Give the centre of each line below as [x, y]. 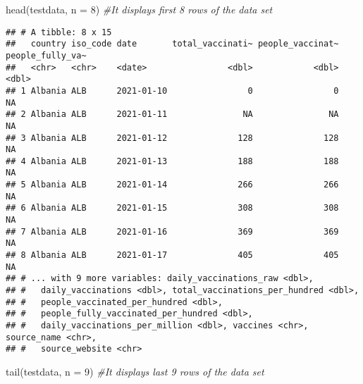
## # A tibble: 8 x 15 [59, 32]
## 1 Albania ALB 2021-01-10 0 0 [172, 91]
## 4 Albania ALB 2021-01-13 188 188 [172, 161]
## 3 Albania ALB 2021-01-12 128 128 [172, 138]
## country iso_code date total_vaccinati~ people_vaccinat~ [172, 44]
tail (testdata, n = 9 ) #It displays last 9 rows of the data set [135, 371]
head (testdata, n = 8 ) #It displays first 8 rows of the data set [139, 9]
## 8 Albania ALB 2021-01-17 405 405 [172, 255]
